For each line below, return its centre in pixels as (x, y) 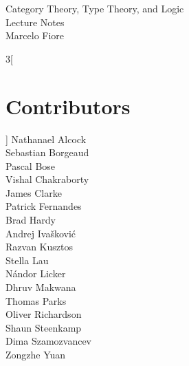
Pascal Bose (31, 165)
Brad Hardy (31, 220)
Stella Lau (27, 260)
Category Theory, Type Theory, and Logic (95, 8)
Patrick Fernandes (44, 206)
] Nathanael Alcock (46, 139)
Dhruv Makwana (41, 287)
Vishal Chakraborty (47, 179)
